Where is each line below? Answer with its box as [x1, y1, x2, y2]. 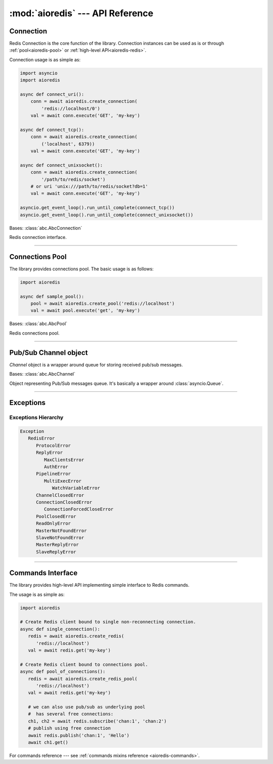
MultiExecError [43, 478, 82, 484]
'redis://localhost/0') [41, 105, 101, 111]
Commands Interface [9, 569, 78, 577]
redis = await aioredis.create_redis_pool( [28, 676, 138, 681]
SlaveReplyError [36, 549, 76, 554]
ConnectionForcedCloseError [43, 506, 114, 512]
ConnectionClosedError [36, 499, 93, 505]
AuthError [43, 464, 68, 470]
